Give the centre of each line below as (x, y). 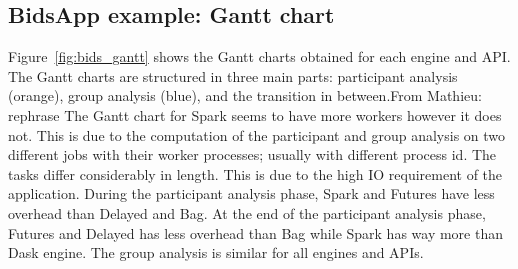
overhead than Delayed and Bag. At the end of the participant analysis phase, (247, 212)
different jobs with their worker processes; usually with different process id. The (252, 154)
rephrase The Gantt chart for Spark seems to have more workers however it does (255, 114)
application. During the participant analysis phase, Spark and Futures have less (251, 193)
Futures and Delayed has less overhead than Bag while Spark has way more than (255, 232)
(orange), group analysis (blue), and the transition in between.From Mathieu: (245, 95)
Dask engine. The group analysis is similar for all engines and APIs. (216, 252)
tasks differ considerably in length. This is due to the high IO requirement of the (255, 173)
